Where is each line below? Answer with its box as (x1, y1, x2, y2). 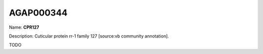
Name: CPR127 (9, 24, 39, 30)
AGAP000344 (9, 7, 68, 18)
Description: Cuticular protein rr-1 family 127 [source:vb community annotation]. (9, 33, 169, 39)
